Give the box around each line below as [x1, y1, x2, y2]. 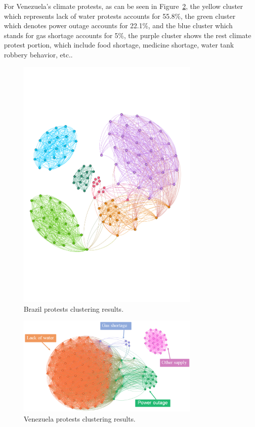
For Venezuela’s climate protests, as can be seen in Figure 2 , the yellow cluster [4, 1, 243, 11]
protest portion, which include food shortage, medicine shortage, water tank [4, 40, 234, 50]
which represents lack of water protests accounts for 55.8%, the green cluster [4, 10, 236, 21]
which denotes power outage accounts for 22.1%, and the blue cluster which [4, 20, 233, 31]
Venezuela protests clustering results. [24, 413, 136, 424]
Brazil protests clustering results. [24, 303, 124, 314]
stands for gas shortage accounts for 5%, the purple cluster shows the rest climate [4, 30, 252, 40]
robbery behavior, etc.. [4, 49, 73, 59]
